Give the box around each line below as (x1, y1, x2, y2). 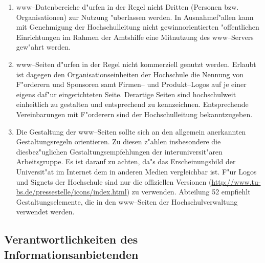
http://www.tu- (211, 176, 261, 187)
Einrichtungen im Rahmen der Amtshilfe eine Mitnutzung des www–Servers (16, 31, 254, 42)
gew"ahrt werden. (16, 41, 71, 52)
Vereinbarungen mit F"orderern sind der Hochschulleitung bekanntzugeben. (16, 108, 253, 119)
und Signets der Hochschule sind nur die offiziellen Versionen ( (16, 176, 212, 187)
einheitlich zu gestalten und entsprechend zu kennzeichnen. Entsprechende (16, 99, 249, 109)
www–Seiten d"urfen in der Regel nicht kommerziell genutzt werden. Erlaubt (16, 58, 256, 69)
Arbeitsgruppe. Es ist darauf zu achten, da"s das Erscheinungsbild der (16, 156, 236, 167)
